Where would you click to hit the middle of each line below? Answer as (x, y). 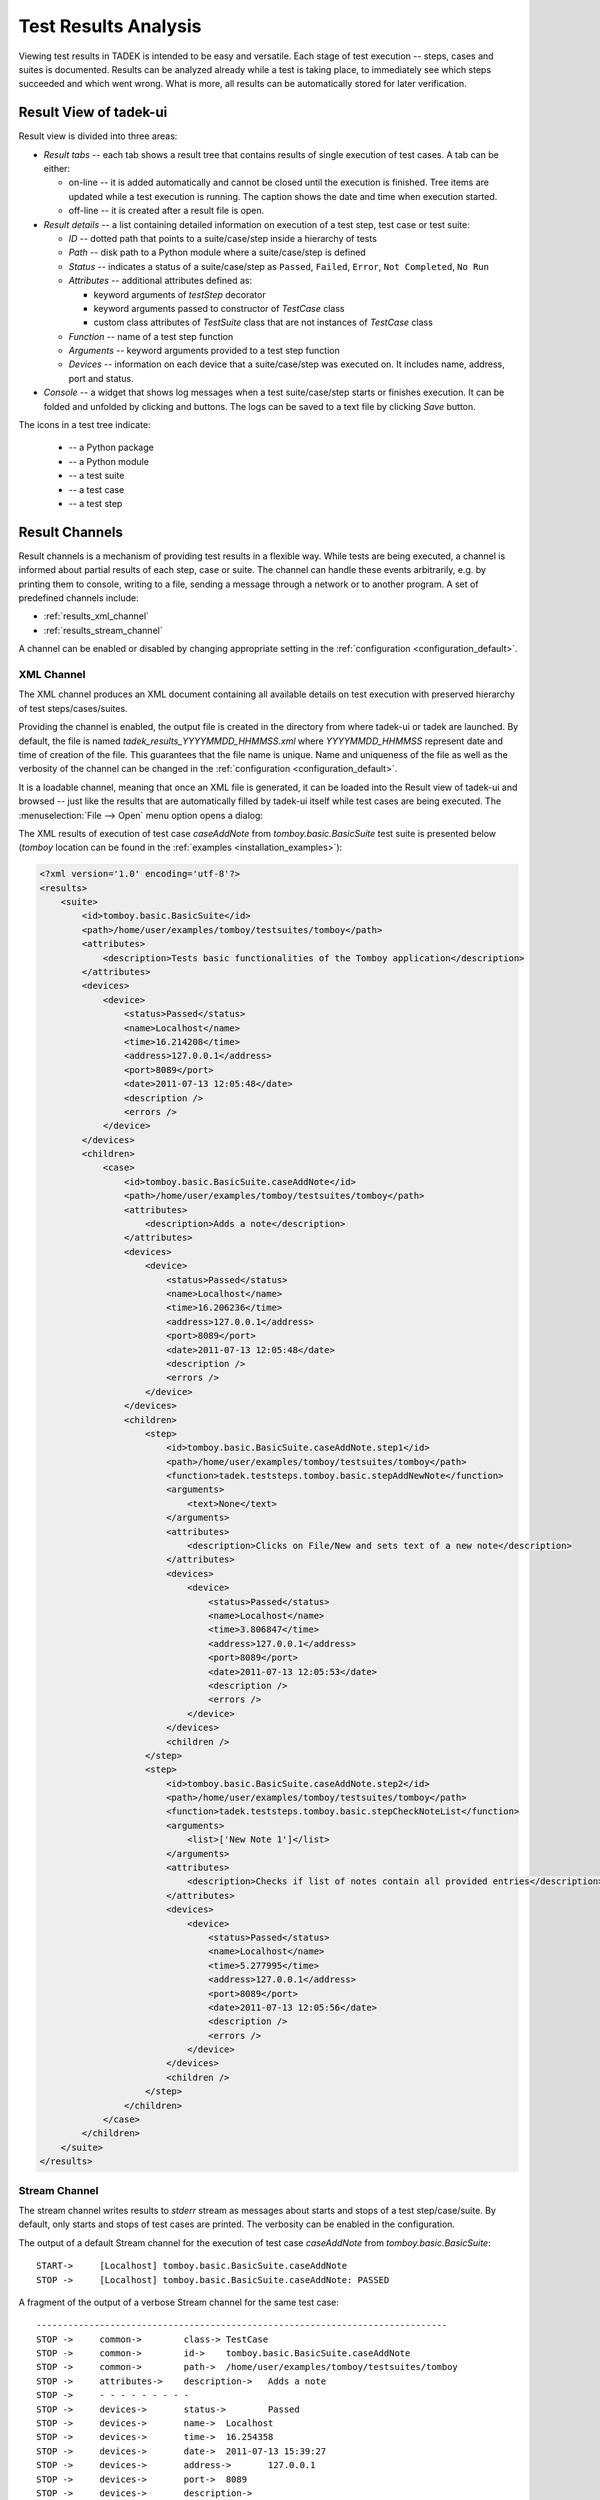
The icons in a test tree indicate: (84, 425)
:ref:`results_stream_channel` (103, 630)
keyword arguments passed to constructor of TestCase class (219, 308)
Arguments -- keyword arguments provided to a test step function (204, 351)
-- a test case (96, 489)
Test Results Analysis (110, 26)
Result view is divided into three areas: (98, 136)
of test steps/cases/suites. (73, 708)
